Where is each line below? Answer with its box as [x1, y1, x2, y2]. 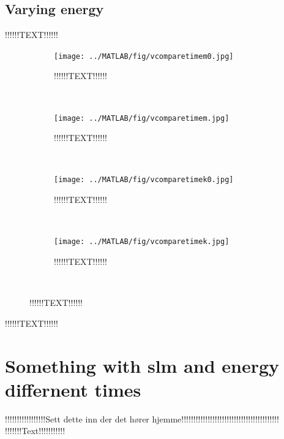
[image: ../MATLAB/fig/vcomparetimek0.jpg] [54, 175, 234, 185]
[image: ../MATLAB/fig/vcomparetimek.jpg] [54, 237, 230, 246]
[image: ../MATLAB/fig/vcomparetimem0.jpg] [54, 52, 234, 61]
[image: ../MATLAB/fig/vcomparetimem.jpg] [54, 113, 230, 123]
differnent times [5, 376, 141, 402]
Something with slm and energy [5, 353, 280, 378]
